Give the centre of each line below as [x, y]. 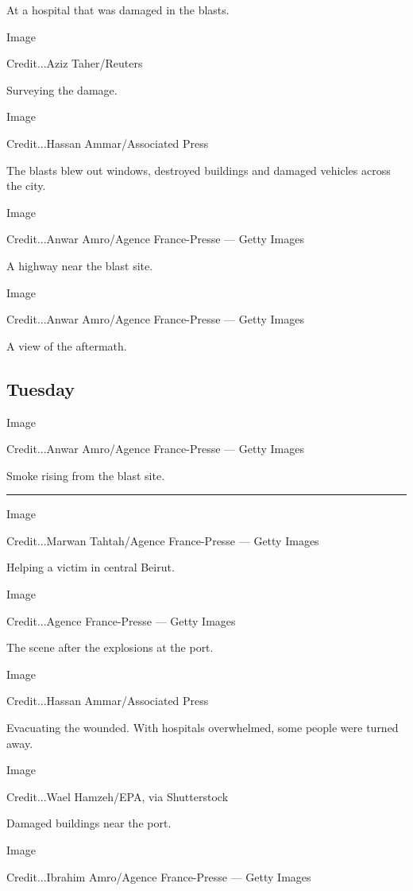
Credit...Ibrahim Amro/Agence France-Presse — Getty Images [159, 876]
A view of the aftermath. [67, 345]
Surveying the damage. [62, 89]
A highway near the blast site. [80, 265]
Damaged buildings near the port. [89, 823]
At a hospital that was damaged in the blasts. [118, 10]
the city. [26, 186]
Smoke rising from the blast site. [86, 475]
